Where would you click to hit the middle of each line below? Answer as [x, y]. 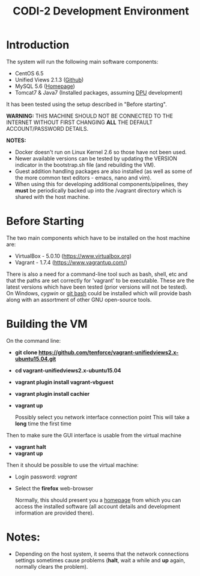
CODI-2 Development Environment [101, 11]
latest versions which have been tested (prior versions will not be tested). [97, 287]
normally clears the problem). [51, 566]
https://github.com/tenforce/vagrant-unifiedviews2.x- [108, 352]
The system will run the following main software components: [82, 61]
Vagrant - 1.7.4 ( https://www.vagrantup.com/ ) [71, 262]
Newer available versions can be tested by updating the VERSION [96, 158]
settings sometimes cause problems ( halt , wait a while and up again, [100, 560]
